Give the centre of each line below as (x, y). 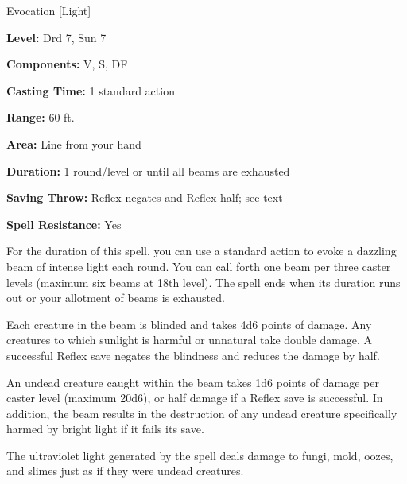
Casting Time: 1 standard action (91, 90)
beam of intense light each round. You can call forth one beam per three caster (199, 266)
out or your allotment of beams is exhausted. (116, 298)
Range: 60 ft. (41, 117)
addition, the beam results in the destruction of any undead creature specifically (202, 413)
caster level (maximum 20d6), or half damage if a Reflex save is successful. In (195, 398)
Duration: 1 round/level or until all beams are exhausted (148, 170)
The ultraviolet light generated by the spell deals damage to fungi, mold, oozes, (200, 455)
